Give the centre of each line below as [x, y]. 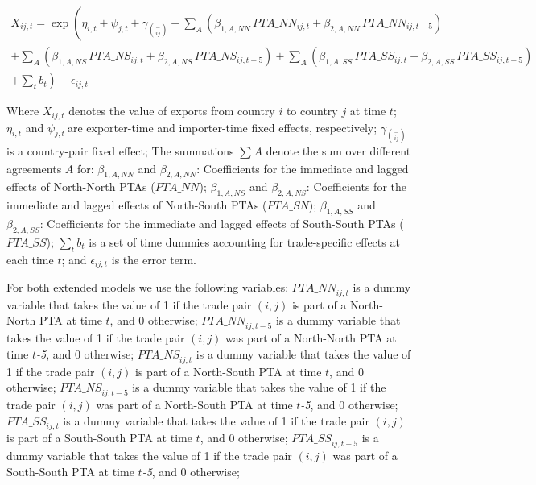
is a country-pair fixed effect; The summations [120, 150]
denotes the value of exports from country [172, 111]
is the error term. [154, 259]
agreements [34, 168]
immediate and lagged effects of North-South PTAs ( [137, 205]
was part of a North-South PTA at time [194, 404]
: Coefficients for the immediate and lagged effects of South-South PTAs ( [222, 223]
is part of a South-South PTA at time [99, 438]
